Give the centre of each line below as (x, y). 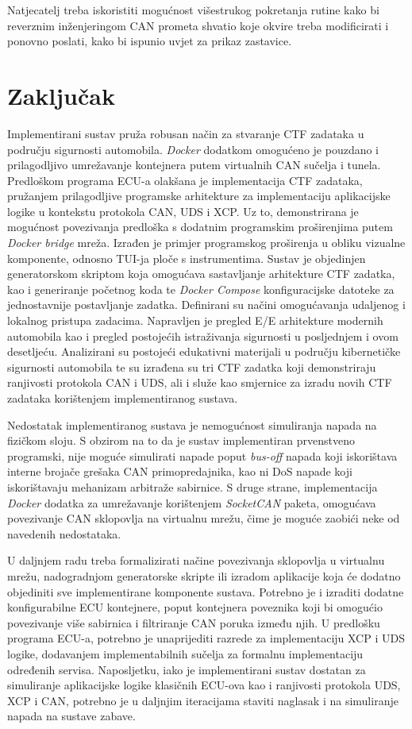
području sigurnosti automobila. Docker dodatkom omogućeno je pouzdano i (193, 149)
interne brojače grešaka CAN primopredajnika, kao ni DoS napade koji (180, 471)
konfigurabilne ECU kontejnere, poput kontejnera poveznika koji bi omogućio (195, 607)
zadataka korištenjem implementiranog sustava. (123, 398)
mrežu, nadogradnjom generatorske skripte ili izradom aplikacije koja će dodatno (204, 575)
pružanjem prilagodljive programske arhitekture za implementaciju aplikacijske (199, 196)
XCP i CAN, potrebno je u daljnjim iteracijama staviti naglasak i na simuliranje (203, 700)
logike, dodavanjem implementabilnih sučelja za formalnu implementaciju (185, 653)
